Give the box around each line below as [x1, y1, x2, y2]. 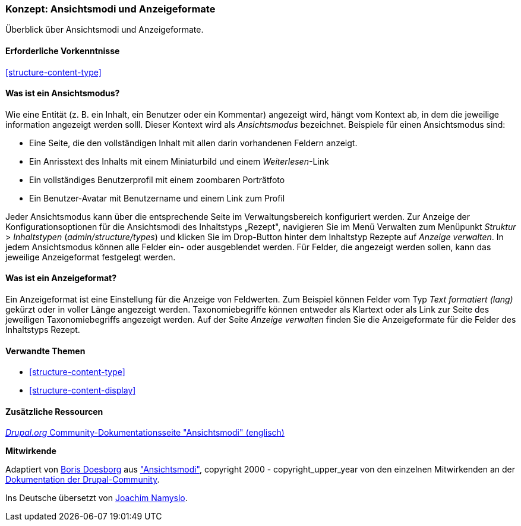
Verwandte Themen [5, 345, 86, 356]
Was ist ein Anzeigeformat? [5, 273, 116, 284]
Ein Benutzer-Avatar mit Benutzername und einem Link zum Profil [29, 193, 285, 203]
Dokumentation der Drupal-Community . [5, 474, 160, 485]
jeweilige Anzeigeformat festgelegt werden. [5, 251, 176, 262]
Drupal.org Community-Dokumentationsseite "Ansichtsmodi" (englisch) [5, 427, 285, 438]
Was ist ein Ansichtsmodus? [5, 88, 120, 99]
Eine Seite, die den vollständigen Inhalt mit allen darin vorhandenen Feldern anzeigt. [29, 137, 358, 148]
